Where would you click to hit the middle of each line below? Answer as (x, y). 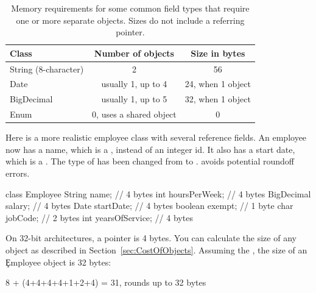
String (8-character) (47, 69)
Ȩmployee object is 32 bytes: (58, 262)
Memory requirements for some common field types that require (130, 8)
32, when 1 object (218, 99)
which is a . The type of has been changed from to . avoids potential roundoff (150, 161)
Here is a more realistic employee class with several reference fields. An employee (156, 137)
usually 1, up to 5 (134, 99)
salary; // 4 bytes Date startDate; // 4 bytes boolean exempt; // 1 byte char (149, 206)
